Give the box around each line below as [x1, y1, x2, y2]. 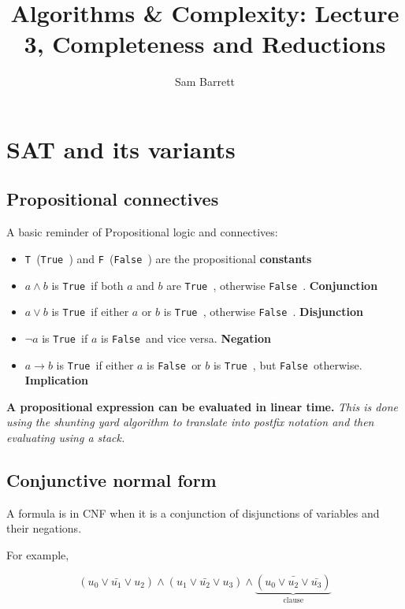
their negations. [6, 520, 82, 537]
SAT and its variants [6, 132, 236, 165]
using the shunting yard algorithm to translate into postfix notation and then [6, 414, 374, 430]
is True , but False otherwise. [213, 356, 362, 373]
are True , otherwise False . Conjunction [166, 277, 378, 293]
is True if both [51, 277, 124, 293]
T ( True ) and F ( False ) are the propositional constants [24, 250, 312, 266]
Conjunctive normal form [6, 467, 217, 492]
